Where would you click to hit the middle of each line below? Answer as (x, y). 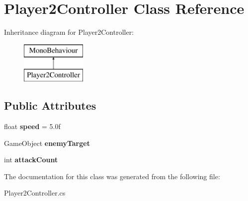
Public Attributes (50, 105)
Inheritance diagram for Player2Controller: (69, 32)
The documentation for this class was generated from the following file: (112, 176)
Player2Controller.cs (35, 193)
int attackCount (31, 160)
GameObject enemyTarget (47, 143)
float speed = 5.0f (32, 126)
